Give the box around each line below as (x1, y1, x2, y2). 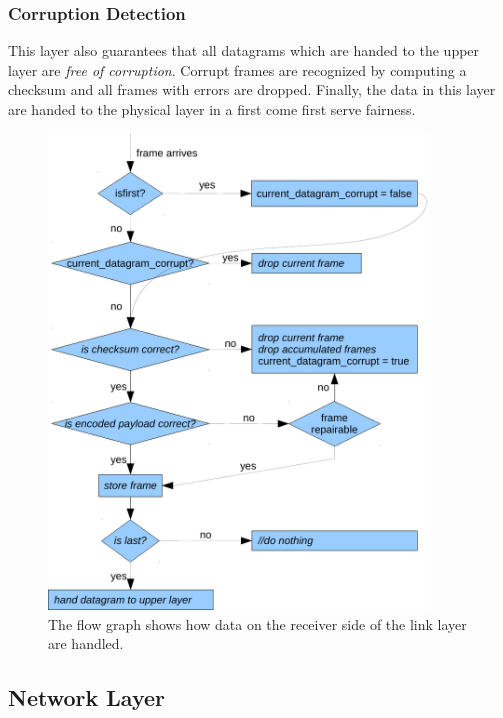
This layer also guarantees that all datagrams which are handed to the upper (8, 40, 480, 61)
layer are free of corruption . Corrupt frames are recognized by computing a (8, 59, 467, 80)
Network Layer (8, 682, 165, 713)
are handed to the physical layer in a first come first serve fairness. (8, 99, 416, 119)
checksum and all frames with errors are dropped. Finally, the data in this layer (8, 79, 496, 100)
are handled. (48, 633, 124, 654)
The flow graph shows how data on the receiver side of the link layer (48, 613, 467, 634)
